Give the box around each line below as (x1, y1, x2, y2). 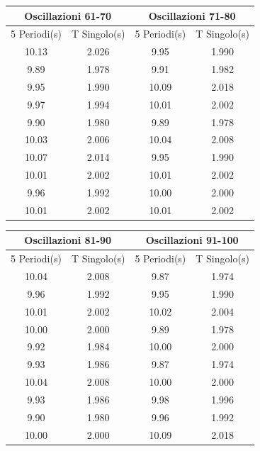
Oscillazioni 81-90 (24, 233, 112, 247)
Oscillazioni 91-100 (145, 233, 239, 247)
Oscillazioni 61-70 (24, 8, 112, 23)
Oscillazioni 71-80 (148, 8, 236, 23)
